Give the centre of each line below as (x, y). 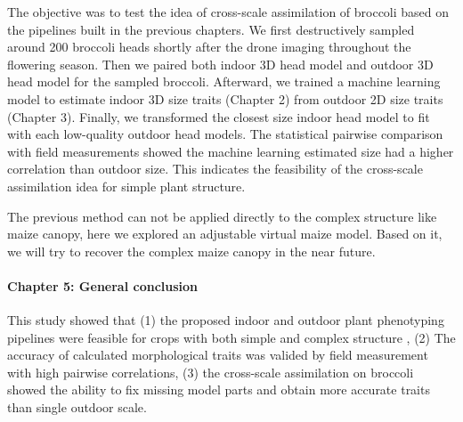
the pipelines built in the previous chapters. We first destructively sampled (211, 29)
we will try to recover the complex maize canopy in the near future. (191, 251)
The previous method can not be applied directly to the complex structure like (222, 216)
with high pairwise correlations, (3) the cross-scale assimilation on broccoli (211, 372)
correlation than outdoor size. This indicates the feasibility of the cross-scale (215, 169)
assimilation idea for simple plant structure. (126, 186)
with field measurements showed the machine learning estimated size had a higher (231, 151)
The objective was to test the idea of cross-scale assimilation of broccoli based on (228, 12)
